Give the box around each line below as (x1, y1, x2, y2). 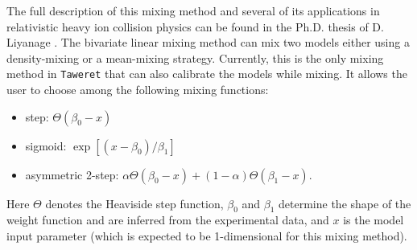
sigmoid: (25, 137, 67, 154)
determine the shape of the (279, 195, 411, 211)
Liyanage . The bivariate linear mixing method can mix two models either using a (6, 34, 410, 51)
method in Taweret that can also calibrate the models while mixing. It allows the (6, 65, 407, 82)
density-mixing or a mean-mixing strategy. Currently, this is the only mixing (6, 49, 384, 66)
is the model (343, 211, 404, 228)
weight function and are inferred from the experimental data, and (6, 211, 329, 228)
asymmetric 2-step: (25, 166, 119, 182)
